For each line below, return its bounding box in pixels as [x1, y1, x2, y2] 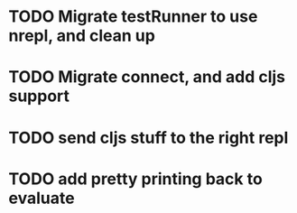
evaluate [8, 188, 75, 208]
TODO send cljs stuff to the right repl [8, 127, 289, 148]
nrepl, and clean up [8, 25, 155, 46]
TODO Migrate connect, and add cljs [8, 67, 286, 88]
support [8, 86, 70, 106]
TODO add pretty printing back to [8, 169, 263, 189]
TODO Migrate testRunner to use [8, 6, 258, 27]
